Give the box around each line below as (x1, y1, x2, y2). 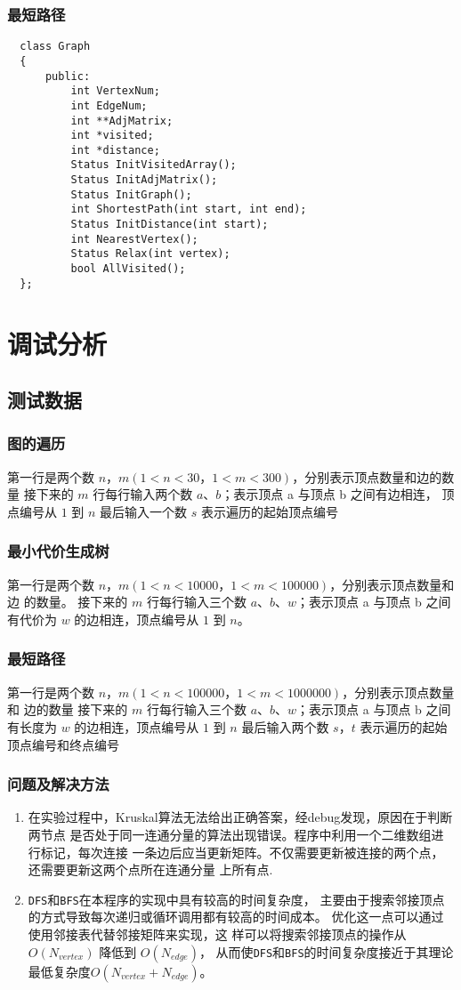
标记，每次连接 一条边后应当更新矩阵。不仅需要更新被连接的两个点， (40, 842, 444, 861)
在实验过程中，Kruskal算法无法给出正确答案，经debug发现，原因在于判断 (28, 808, 453, 826)
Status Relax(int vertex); (70, 247, 230, 261)
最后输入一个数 (100, 502, 188, 520)
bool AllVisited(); (70, 262, 186, 276)
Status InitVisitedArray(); (70, 158, 237, 172)
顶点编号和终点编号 (7, 735, 119, 753)
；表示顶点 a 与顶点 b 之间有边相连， (221, 485, 438, 503)
